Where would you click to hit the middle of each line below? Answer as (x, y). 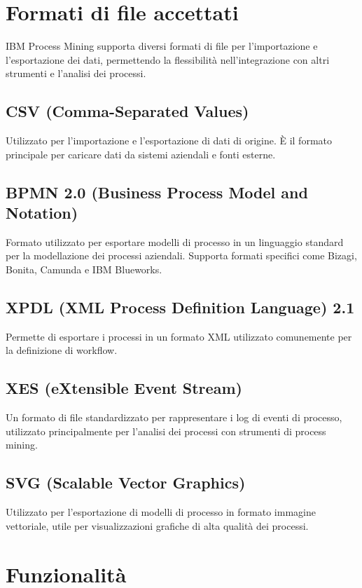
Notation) (42, 213)
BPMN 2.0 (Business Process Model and (157, 192)
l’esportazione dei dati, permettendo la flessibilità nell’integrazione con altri (168, 59)
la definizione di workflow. (62, 350)
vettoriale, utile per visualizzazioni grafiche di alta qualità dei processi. (157, 525)
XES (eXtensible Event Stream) (124, 388)
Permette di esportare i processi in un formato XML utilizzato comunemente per (179, 336)
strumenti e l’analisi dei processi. (76, 73)
